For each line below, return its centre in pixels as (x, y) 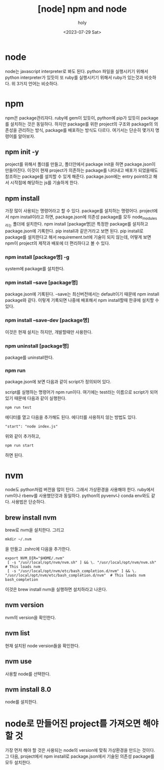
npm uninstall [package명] (37, 346)
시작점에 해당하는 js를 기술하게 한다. (45, 183)
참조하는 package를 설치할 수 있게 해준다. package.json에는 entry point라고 (79, 176)
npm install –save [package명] (42, 283)
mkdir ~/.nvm (18, 539)
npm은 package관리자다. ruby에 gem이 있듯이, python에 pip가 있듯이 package (82, 118)
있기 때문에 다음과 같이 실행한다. (36, 398)
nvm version (24, 605)
